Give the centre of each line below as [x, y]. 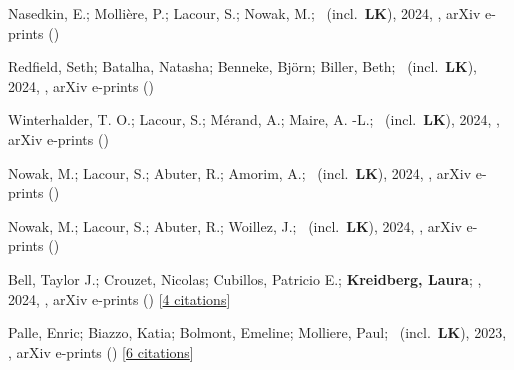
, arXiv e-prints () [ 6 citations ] [101, 351]
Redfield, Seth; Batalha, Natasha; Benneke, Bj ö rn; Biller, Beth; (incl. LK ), [242, 66]
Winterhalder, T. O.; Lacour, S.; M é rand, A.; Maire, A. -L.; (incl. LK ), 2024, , [254, 119]
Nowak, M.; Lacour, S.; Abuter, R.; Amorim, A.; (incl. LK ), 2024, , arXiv [240, 172]
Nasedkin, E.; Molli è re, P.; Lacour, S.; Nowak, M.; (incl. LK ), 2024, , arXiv [244, 13]
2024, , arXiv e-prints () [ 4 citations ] [119, 298]
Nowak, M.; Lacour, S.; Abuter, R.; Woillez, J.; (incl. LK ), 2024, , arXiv [235, 225]
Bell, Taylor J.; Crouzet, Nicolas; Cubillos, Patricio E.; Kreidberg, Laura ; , [245, 278]
